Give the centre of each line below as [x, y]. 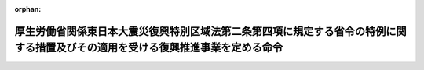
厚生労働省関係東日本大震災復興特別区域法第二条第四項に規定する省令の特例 [200, 31]
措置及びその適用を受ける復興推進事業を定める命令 [159, 48]
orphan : [28, 9]
